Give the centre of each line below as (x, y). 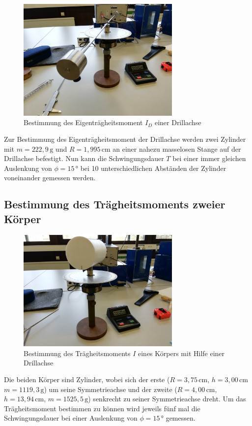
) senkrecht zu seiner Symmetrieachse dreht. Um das (167, 399)
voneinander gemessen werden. (50, 178)
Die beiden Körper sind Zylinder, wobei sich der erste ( (87, 379)
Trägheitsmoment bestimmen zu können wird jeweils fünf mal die (102, 408)
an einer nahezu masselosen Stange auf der (177, 148)
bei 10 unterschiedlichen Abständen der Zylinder (153, 168)
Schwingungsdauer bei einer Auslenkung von (71, 418)
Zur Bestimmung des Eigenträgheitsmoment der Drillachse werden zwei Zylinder (125, 139)
